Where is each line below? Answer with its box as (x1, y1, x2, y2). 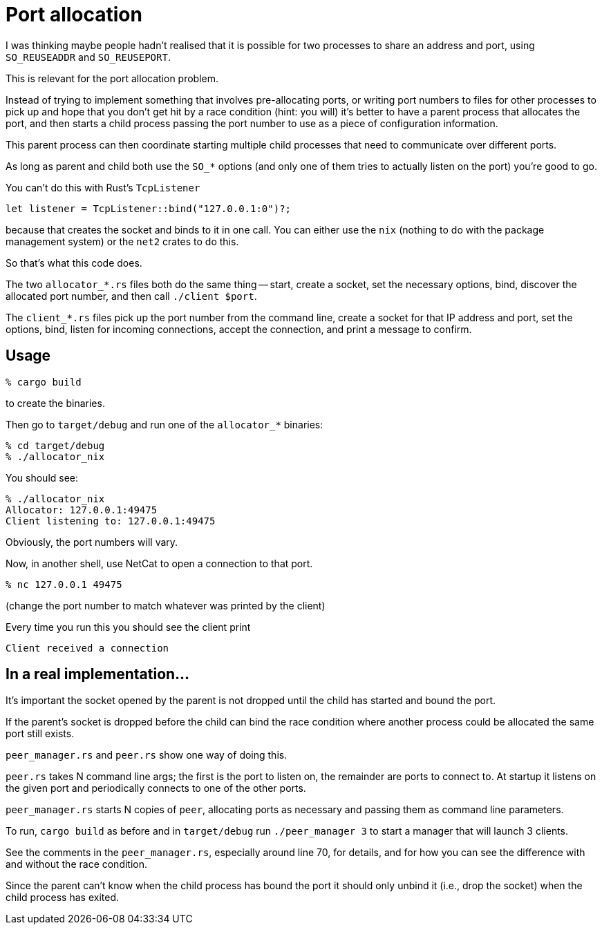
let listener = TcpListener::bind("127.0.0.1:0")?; (6, 202, 292, 214)
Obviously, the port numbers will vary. (6, 535, 178, 548)
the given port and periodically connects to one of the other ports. (6, 782, 306, 795)
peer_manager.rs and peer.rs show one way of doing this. (6, 749, 288, 761)
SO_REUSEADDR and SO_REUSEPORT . (6, 50, 171, 63)
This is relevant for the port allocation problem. (6, 72, 219, 84)
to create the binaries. (6, 397, 105, 409)
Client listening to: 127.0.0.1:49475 (6, 515, 216, 526)
